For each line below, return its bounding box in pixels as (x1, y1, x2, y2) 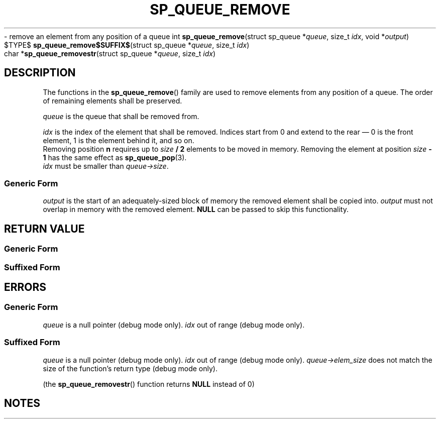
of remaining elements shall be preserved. (43, 96, 182, 105)
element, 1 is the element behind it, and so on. (43, 136, 194, 145)
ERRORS (4, 280, 47, 293)
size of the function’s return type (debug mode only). (43, 364, 217, 373)
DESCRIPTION (4, 66, 76, 79)
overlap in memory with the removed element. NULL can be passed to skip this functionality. (43, 205, 349, 214)
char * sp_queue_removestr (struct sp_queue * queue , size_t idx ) (4, 49, 215, 58)
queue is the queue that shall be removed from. (43, 112, 199, 121)
